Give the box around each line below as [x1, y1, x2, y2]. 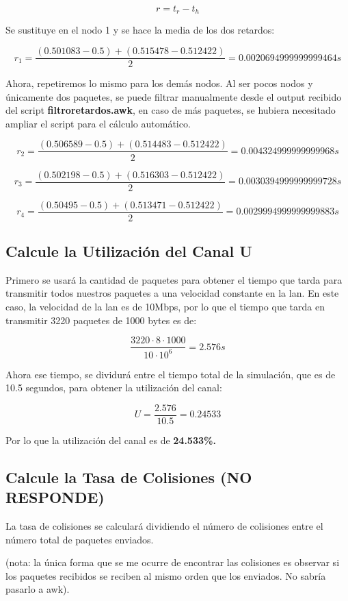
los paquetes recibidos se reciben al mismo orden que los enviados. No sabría [5, 568, 326, 582]
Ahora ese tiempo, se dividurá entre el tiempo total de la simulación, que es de [5, 367, 336, 381]
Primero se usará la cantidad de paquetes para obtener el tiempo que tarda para [5, 272, 343, 286]
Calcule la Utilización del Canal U [5, 241, 252, 262]
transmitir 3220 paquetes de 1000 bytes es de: [5, 312, 197, 327]
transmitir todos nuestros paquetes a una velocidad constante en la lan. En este [5, 286, 339, 300]
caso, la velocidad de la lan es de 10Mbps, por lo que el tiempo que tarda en [5, 299, 325, 314]
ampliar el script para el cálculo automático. [5, 116, 191, 130]
